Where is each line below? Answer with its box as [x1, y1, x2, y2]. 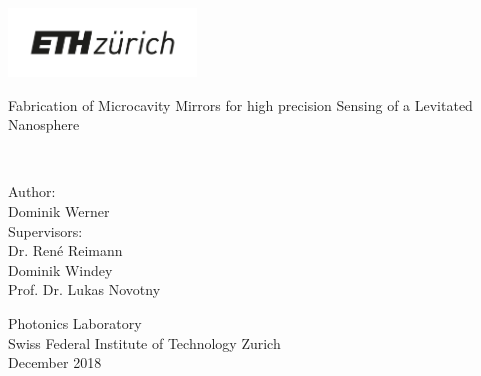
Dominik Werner [8, 200, 110, 221]
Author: [8, 181, 56, 202]
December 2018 [8, 352, 102, 373]
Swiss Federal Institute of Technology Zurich [8, 332, 281, 353]
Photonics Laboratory [8, 312, 142, 333]
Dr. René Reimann [8, 240, 123, 261]
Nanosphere [8, 114, 80, 135]
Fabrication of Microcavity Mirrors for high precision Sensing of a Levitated [8, 94, 473, 115]
